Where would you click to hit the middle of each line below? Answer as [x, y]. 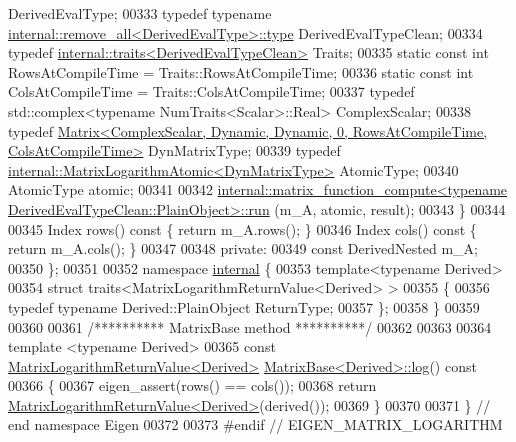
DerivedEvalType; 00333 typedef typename [140, 13]
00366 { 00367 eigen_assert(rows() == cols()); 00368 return [192, 385]
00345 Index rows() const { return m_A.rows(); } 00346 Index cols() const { [242, 228]
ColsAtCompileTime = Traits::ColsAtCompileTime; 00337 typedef [211, 91]
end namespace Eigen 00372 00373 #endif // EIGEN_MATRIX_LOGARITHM [255, 424]
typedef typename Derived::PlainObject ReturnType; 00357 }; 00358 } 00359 [244, 306]
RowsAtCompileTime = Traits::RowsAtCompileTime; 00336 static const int [241, 71]
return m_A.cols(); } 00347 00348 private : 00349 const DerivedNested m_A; [243, 248]
